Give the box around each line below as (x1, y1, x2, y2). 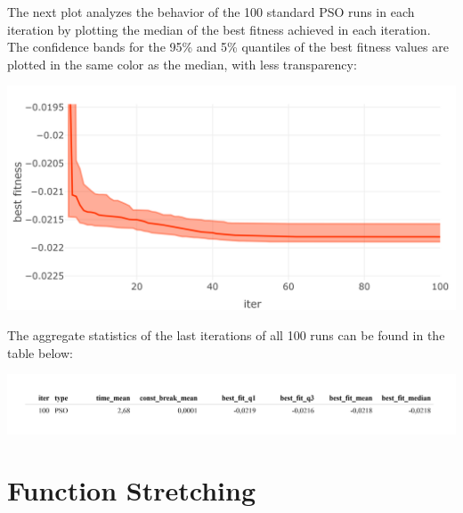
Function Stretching (7, 472, 256, 509)
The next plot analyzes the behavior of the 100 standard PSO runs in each (7, 3, 415, 20)
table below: (7, 343, 73, 362)
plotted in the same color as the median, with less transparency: (7, 54, 357, 73)
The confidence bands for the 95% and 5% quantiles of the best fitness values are (7, 37, 449, 56)
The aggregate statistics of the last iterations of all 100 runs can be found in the (7, 325, 445, 344)
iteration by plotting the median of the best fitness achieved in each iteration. (7, 20, 431, 38)
